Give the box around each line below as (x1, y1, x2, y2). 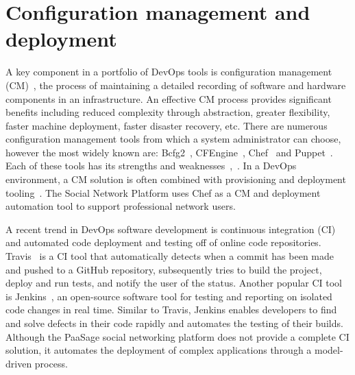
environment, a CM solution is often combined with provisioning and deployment (5, 172, 346, 186)
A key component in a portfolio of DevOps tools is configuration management (5, 64, 332, 79)
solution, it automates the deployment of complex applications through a (5, 343, 312, 357)
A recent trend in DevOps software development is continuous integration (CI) (5, 221, 336, 236)
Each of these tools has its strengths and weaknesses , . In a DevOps (5, 158, 297, 173)
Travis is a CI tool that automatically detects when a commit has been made (5, 249, 334, 263)
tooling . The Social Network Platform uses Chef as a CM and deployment (5, 185, 321, 199)
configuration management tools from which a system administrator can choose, (5, 132, 341, 146)
